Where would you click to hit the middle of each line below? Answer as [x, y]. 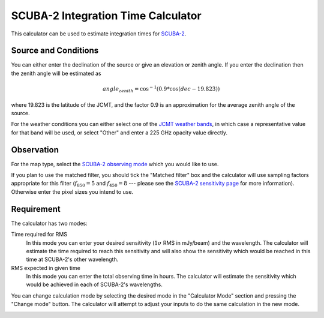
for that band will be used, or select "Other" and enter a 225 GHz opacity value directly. [119, 133]
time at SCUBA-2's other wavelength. [72, 259]
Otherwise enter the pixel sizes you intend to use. [72, 191]
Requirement [36, 209]
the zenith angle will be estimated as [56, 73]
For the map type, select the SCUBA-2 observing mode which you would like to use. [115, 164]
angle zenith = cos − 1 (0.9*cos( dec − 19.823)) [161, 89]
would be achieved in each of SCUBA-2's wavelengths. [94, 284]
